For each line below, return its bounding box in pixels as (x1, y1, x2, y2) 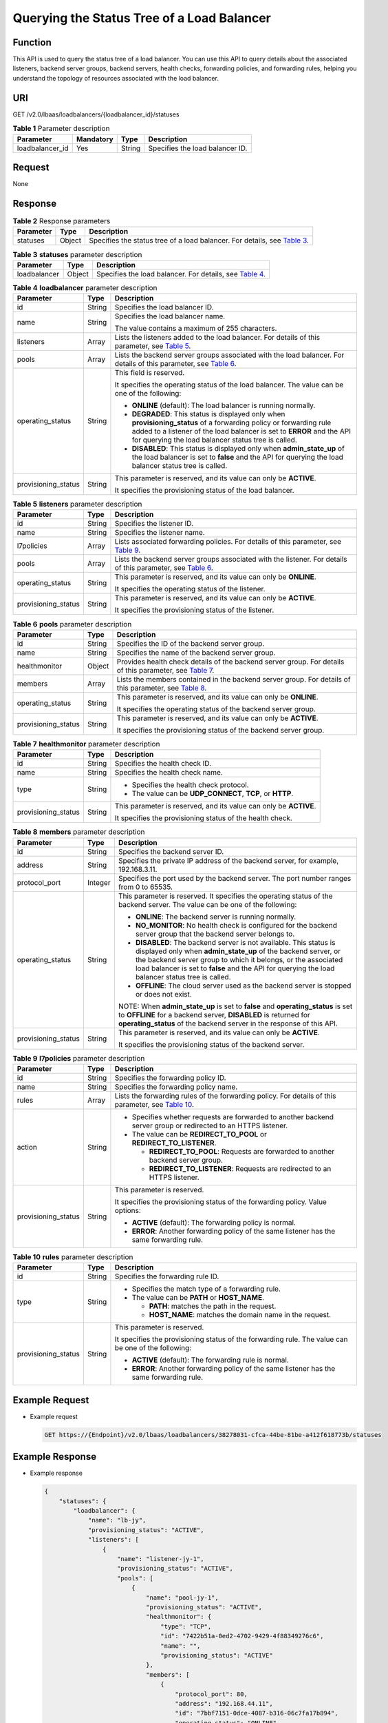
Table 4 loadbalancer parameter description (12, 283, 158, 292)
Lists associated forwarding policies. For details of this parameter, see (114, 537, 342, 547)
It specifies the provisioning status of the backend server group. (116, 725, 325, 735)
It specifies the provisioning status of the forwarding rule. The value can (114, 1334, 348, 1344)
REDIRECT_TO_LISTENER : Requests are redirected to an (149, 1163, 332, 1173)
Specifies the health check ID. (114, 759, 212, 768)
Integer (87, 877, 111, 887)
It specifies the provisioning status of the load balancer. (114, 486, 295, 496)
